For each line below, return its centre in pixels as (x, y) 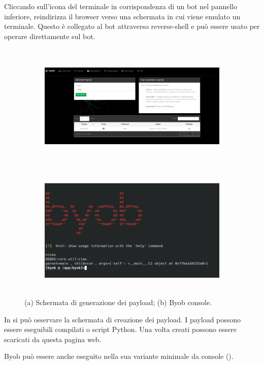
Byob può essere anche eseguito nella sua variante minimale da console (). (119, 356)
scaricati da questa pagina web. (53, 339)
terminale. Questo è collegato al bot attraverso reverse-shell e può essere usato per (132, 26)
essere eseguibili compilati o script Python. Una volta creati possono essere (120, 329)
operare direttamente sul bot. (50, 36)
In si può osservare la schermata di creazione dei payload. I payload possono (123, 319)
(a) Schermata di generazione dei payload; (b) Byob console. (118, 302)
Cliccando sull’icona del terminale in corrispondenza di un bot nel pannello (121, 6)
